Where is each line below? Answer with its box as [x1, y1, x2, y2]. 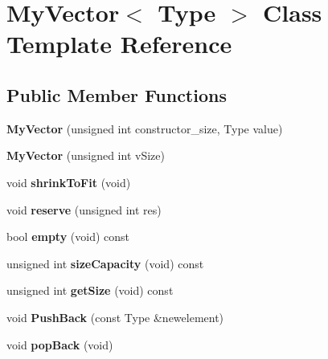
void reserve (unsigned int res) [6, 201, 162, 218]
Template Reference [6, 27, 232, 60]
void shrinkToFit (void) [6, 173, 131, 190]
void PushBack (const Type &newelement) [6, 308, 224, 325]
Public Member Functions [6, 82, 227, 107]
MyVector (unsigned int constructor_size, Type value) [6, 120, 283, 137]
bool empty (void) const [6, 228, 130, 245]
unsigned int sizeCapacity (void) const [6, 255, 204, 271]
